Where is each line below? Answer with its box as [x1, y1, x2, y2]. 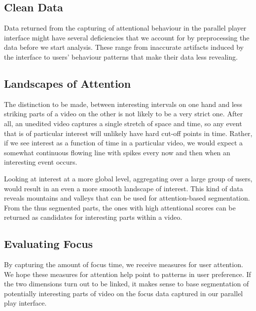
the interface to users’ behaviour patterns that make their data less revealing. [4, 51, 238, 62]
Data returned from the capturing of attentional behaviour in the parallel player [4, 23, 247, 33]
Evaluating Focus [4, 236, 93, 251]
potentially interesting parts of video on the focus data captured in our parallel [4, 288, 243, 298]
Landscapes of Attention [4, 75, 131, 91]
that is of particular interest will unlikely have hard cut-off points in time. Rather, [4, 128, 253, 138]
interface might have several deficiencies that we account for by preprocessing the [4, 32, 250, 42]
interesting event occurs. [4, 157, 77, 167]
